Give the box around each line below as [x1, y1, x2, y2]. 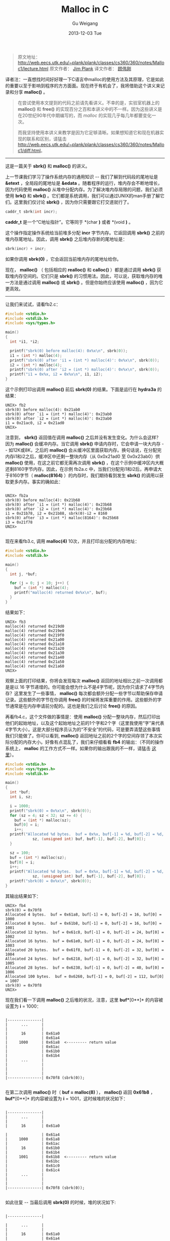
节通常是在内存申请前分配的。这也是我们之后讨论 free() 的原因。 [5, 702, 140, 709]
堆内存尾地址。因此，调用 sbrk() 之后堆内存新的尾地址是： [5, 236, 127, 242]
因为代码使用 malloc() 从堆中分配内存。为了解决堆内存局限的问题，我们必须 [5, 186, 163, 192]
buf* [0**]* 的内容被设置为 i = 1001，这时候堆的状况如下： [5, 1095, 128, 1101]
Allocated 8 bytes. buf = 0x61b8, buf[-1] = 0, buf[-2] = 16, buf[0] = [5, 921, 162, 926]
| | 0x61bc [5, 1159, 60, 1164]
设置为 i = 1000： [5, 1003, 41, 1009]
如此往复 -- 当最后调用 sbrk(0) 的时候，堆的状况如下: [5, 1199, 116, 1205]
